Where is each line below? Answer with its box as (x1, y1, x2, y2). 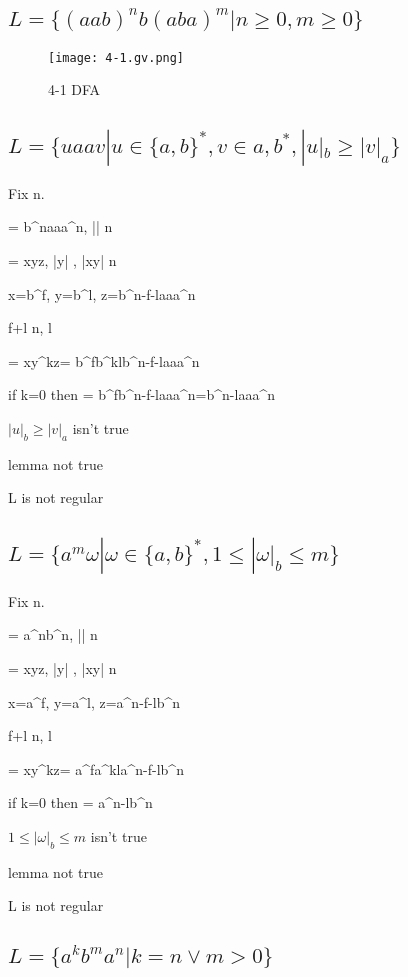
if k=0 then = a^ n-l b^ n (8, 792, 153, 813)
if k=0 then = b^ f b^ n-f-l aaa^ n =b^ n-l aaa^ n (8, 384, 275, 405)
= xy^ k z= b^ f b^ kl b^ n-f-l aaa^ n (8, 350, 200, 371)
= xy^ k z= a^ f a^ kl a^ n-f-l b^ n (8, 758, 184, 779)
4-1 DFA (48, 79, 101, 100)
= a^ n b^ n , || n (8, 624, 98, 645)
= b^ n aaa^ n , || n (8, 216, 113, 237)
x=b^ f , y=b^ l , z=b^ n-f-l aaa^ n (8, 283, 196, 304)
